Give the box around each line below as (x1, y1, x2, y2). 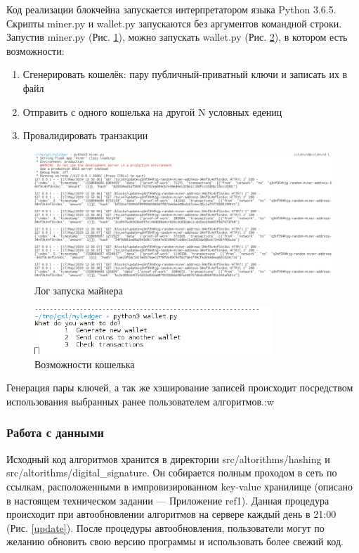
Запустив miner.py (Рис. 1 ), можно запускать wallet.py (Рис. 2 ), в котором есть (6, 30, 348, 44)
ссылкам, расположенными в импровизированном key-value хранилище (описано (6, 479, 353, 493)
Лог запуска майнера (34, 282, 123, 297)
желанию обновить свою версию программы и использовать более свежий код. (6, 534, 344, 549)
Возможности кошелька (34, 356, 135, 371)
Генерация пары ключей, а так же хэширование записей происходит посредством (6, 380, 353, 395)
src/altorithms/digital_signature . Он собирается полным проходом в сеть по (6, 465, 337, 480)
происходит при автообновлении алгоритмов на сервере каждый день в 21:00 (6, 507, 337, 521)
